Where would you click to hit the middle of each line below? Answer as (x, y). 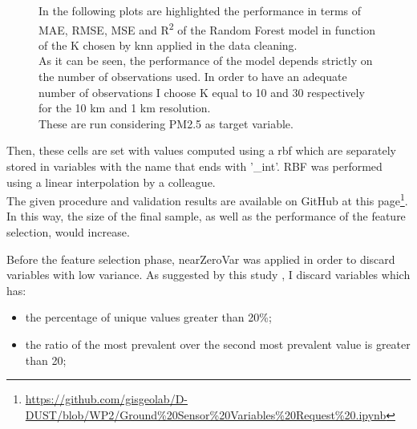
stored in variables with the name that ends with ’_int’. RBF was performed (194, 166)
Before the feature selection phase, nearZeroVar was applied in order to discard (201, 259)
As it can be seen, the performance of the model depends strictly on (206, 61)
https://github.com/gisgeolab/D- (106, 399)
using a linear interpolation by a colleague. (111, 182)
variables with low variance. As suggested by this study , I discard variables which (208, 275)
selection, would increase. (68, 232)
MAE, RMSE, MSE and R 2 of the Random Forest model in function (207, 28)
